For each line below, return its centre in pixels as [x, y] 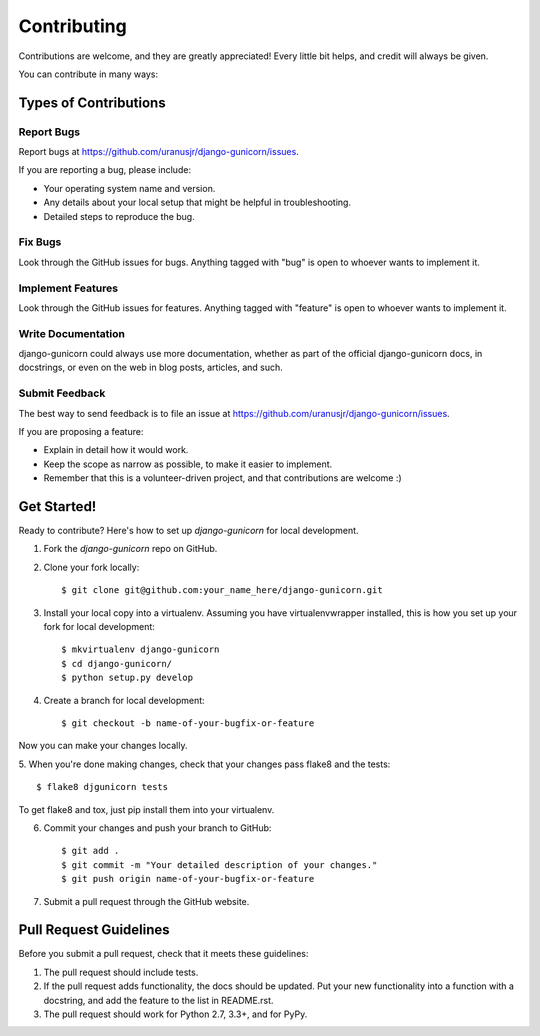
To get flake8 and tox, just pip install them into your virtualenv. [146, 809]
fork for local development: [99, 627]
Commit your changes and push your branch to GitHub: [157, 827]
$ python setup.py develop [127, 678]
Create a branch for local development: [124, 700]
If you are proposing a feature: [81, 431]
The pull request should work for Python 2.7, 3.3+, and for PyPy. [175, 1014]
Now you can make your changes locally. [103, 746]
